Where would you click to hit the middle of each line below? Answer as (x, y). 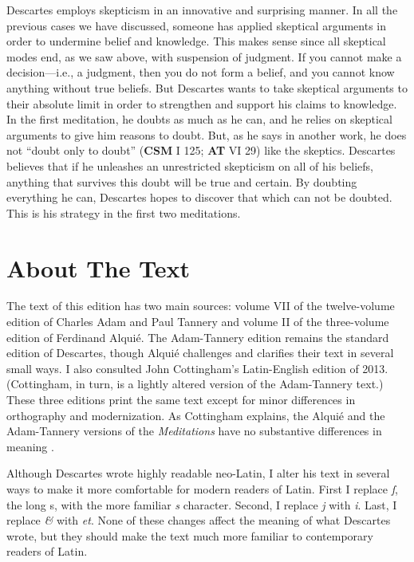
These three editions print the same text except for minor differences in (181, 399)
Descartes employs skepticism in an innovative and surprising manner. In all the (202, 10)
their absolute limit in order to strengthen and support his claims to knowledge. (202, 103)
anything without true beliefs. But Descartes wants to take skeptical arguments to (207, 87)
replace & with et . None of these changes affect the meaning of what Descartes (199, 520)
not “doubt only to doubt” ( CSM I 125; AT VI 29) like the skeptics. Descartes (201, 150)
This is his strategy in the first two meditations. (124, 212)
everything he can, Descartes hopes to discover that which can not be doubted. (199, 197)
